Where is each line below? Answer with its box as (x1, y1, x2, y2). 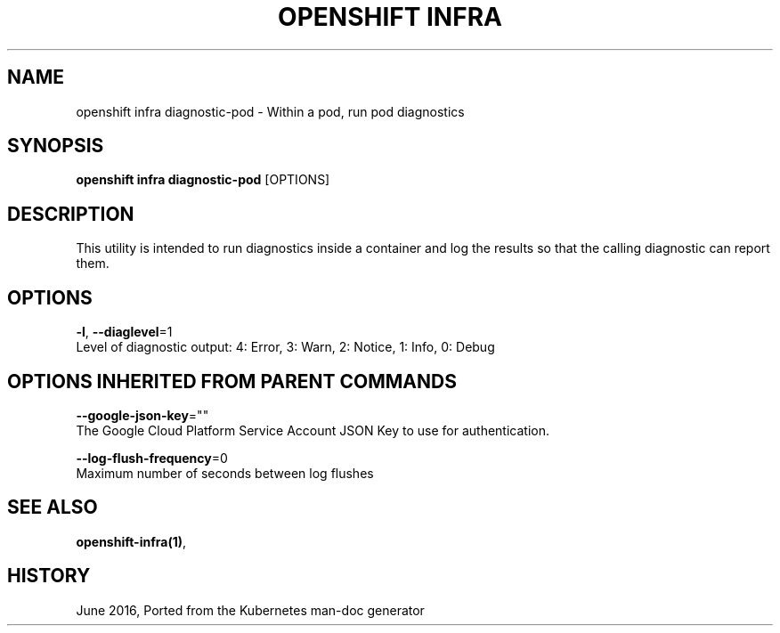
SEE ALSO (7, 496, 98, 519)
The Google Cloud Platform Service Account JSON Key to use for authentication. (76, 422, 550, 438)
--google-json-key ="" (76, 407, 209, 423)
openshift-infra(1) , (76, 533, 187, 549)
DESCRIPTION (7, 202, 134, 225)
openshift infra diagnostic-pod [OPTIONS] (76, 172, 330, 188)
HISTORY (7, 564, 91, 588)
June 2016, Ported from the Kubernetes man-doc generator (76, 602, 425, 618)
